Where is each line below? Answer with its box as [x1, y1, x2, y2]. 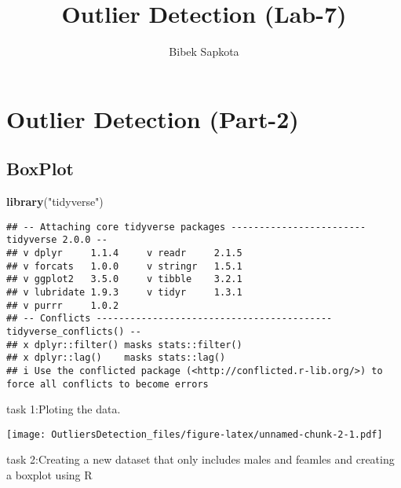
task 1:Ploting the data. [6, 401, 121, 417]
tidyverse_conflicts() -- [6, 325, 141, 337]
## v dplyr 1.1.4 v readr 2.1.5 [6, 248, 242, 259]
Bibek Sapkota [169, 43, 239, 60]
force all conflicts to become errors [6, 378, 209, 390]
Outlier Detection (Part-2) [6, 102, 299, 134]
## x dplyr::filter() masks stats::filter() [6, 339, 242, 350]
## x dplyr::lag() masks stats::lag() [6, 352, 226, 364]
